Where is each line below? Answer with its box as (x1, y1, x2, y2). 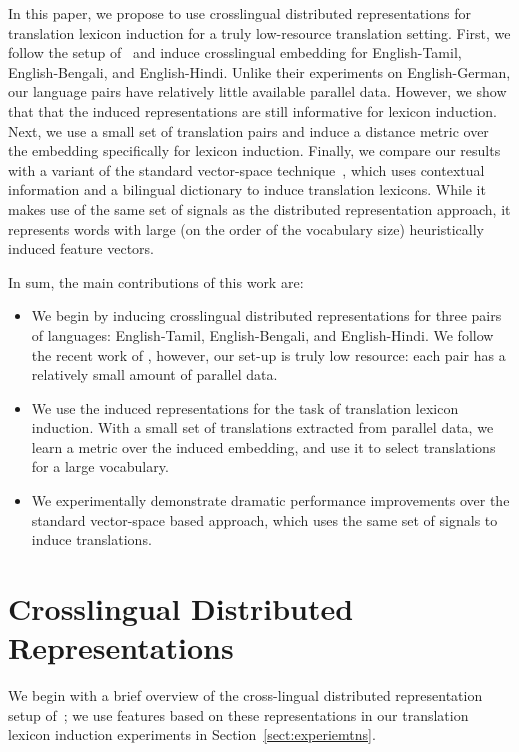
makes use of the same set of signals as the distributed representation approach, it (8, 198, 511, 219)
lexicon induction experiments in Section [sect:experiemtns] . (8, 724, 376, 745)
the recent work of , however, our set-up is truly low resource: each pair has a (31, 344, 506, 365)
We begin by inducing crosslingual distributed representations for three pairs (31, 305, 502, 326)
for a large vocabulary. (31, 456, 169, 477)
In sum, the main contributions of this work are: (8, 271, 304, 292)
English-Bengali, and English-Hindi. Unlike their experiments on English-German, (8, 61, 511, 82)
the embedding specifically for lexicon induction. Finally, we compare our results (8, 140, 501, 161)
